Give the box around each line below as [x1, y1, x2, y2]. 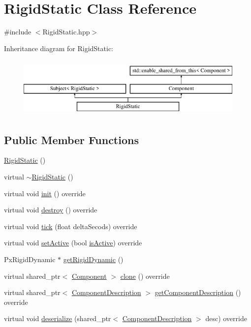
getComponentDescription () [155, 287, 241, 297]
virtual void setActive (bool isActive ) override [4, 238, 142, 248]
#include [4, 27, 31, 37]
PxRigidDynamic [4, 254, 56, 265]
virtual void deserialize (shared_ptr [4, 313, 111, 324]
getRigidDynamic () [63, 254, 124, 265]
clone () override [120, 270, 170, 281]
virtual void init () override [4, 188, 86, 198]
